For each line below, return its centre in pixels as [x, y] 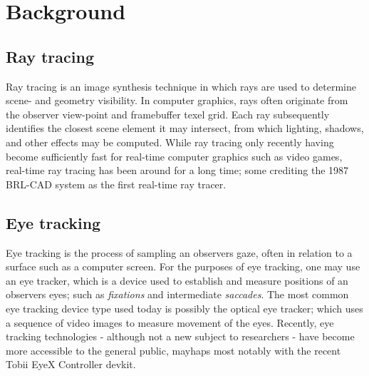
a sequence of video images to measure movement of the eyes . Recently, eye [170, 322]
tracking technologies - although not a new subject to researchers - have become [180, 336]
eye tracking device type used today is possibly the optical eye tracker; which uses [184, 308]
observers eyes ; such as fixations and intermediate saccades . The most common [177, 294]
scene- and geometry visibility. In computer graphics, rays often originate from [177, 100]
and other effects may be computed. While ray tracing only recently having [170, 142]
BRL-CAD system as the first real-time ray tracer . [116, 184]
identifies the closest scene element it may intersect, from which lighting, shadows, [185, 128]
